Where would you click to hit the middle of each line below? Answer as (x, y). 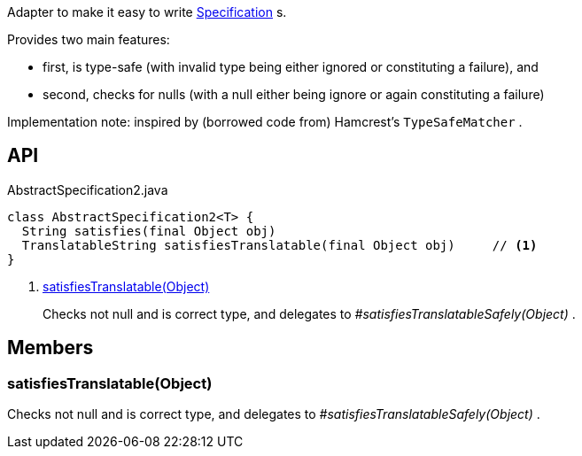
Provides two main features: (89, 39)
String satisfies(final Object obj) (149, 231)
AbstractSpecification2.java (88, 189)
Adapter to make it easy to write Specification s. (147, 12)
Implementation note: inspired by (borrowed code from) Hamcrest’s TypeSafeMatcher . (265, 122)
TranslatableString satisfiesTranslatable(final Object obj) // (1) (279, 245)
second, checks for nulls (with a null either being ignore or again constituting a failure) (294, 94)
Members (50, 348)
